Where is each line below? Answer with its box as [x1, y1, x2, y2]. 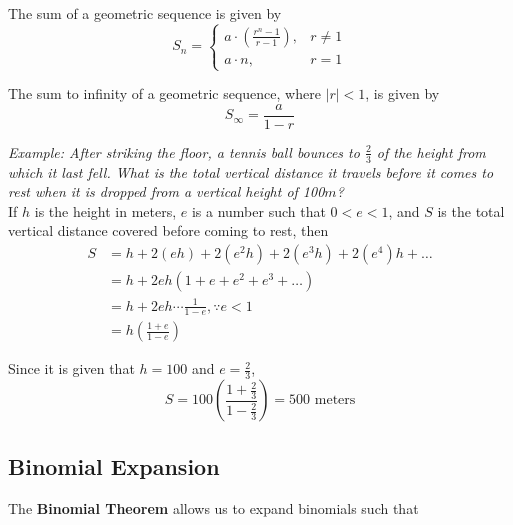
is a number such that [191, 200, 326, 221]
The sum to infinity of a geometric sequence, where [8, 83, 321, 104]
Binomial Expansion [8, 450, 220, 481]
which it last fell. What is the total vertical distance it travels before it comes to [8, 161, 494, 182]
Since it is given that [8, 358, 135, 379]
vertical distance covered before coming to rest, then [8, 220, 329, 241]
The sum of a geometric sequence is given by [8, 3, 282, 23]
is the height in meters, [34, 200, 177, 221]
